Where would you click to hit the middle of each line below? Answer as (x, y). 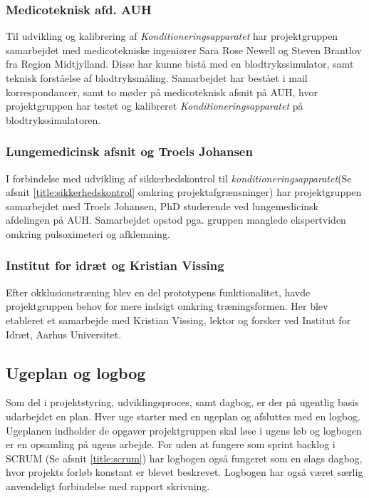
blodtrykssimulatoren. (53, 119)
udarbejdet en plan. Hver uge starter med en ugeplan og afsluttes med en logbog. (183, 416)
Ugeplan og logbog (76, 372)
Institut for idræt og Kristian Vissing (115, 265)
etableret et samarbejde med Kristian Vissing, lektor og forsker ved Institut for (178, 320)
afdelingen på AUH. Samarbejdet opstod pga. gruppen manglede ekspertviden (176, 220)
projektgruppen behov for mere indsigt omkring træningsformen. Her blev (167, 306)
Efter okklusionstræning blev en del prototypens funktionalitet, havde (158, 292)
